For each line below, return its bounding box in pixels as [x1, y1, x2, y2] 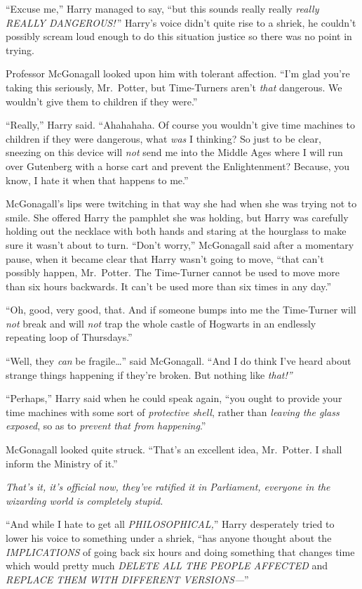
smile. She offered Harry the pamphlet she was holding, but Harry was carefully [6, 209, 349, 224]
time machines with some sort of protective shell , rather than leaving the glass [6, 404, 340, 419]
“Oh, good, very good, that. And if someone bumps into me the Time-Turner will [6, 302, 356, 317]
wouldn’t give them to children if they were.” [6, 93, 198, 108]
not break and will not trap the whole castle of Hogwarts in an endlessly [6, 316, 316, 330]
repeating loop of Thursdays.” [6, 330, 133, 344]
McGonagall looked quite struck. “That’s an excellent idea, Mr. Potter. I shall [6, 442, 342, 457]
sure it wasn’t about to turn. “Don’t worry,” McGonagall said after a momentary [6, 237, 354, 252]
